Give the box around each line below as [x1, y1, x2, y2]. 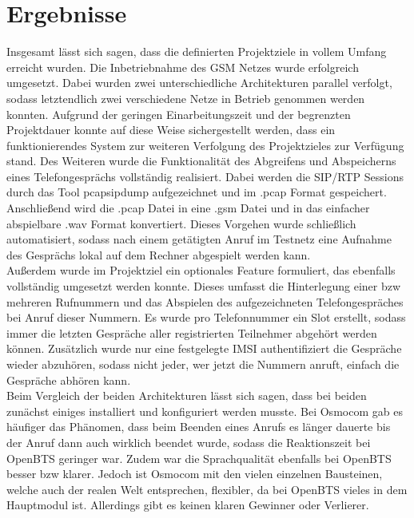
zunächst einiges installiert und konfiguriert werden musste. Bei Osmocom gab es [6, 402, 403, 419]
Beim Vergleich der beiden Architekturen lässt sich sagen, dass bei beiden [6, 387, 367, 404]
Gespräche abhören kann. [6, 371, 131, 388]
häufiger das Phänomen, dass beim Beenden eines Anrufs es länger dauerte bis [6, 418, 391, 435]
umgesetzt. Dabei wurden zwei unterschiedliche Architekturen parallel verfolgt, [6, 74, 392, 91]
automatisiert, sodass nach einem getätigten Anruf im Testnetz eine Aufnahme [6, 231, 392, 247]
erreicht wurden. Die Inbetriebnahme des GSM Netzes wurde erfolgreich [6, 58, 359, 75]
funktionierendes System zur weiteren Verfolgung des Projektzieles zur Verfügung [6, 136, 404, 153]
